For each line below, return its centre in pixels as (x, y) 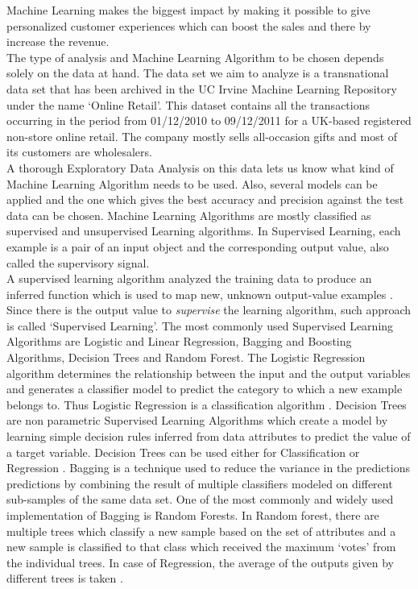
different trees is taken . (65, 578)
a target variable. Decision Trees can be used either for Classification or (183, 452)
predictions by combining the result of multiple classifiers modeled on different (200, 483)
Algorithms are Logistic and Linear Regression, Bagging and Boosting (179, 341)
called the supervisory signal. (78, 262)
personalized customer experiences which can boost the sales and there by (189, 25)
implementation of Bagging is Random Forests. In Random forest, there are (193, 515)
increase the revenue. (58, 41)
